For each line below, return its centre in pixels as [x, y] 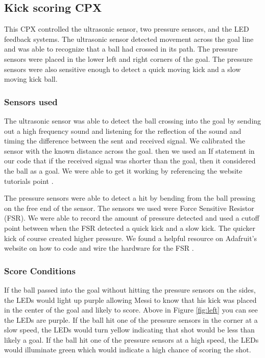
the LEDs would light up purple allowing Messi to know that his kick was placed [130, 300]
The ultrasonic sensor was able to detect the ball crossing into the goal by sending [133, 120]
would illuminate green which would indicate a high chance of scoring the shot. [128, 350]
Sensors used [31, 101]
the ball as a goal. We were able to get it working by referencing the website [123, 170]
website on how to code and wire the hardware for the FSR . [99, 248]
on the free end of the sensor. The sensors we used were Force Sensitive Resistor [129, 208]
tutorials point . [29, 181]
